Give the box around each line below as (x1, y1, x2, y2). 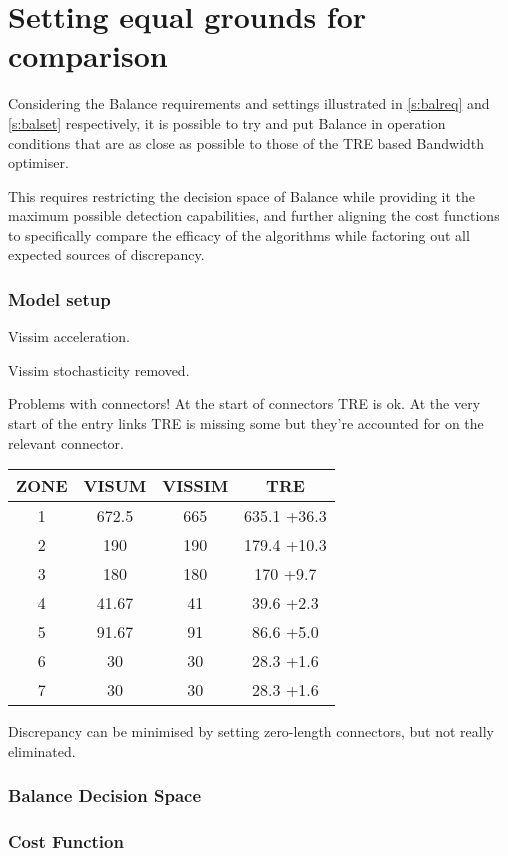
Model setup (8, 286, 111, 311)
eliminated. (8, 740, 76, 761)
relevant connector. (8, 432, 124, 453)
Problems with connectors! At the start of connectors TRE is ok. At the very (8, 393, 481, 414)
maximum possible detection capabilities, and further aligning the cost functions (8, 205, 500, 226)
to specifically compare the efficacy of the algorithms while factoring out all (8, 224, 470, 245)
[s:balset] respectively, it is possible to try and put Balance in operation (8, 112, 446, 133)
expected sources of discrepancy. (8, 244, 205, 265)
